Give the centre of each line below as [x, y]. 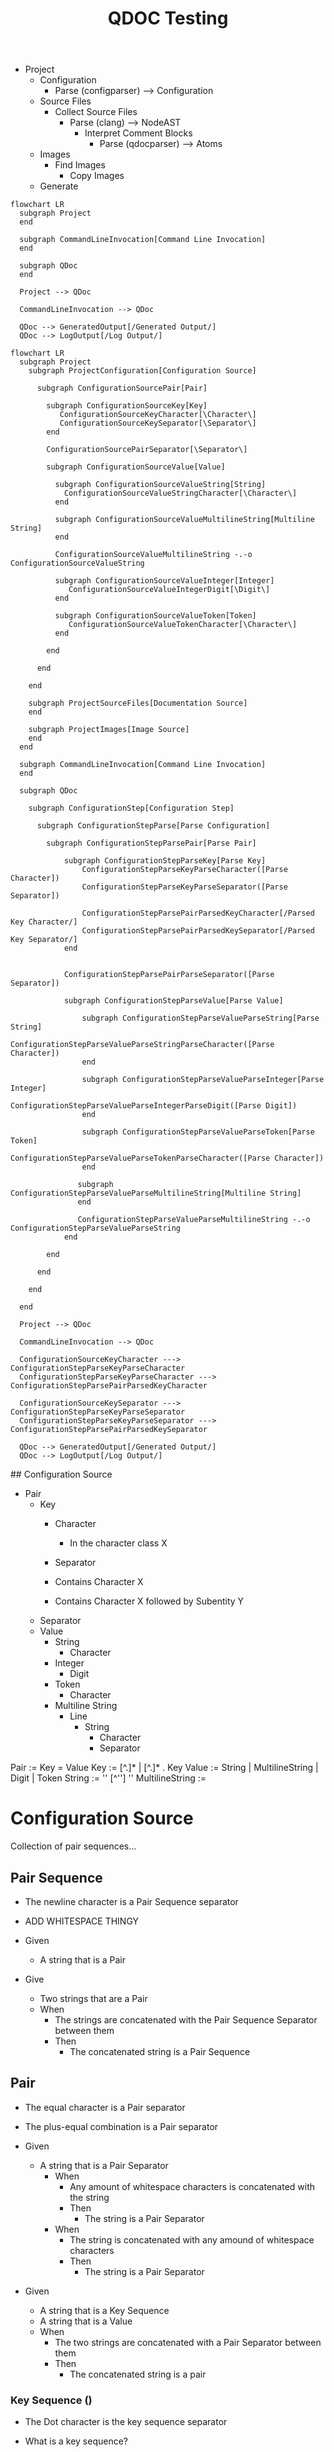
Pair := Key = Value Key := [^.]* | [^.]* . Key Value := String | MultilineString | [164, 1768]
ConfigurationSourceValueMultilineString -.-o [153, 555]
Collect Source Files [96, 112]
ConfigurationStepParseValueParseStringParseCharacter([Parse [142, 1045]
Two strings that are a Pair [93, 1998]
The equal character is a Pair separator [105, 2107]
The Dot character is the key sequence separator [126, 2422]
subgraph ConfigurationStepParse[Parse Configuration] [153, 826]
